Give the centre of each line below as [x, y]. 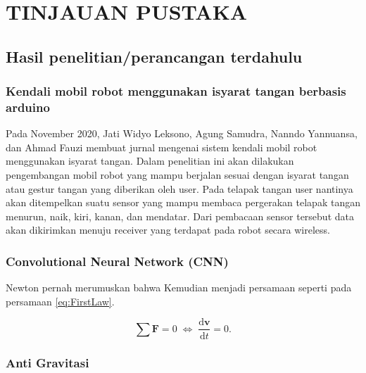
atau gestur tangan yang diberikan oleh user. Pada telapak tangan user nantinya [179, 188]
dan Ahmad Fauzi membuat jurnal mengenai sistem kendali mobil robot [162, 147]
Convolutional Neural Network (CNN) [117, 261]
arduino [28, 107]
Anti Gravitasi [48, 363]
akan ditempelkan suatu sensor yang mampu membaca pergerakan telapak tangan [183, 202]
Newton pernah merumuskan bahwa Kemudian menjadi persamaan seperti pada [179, 287]
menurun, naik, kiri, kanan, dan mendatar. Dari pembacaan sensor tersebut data [180, 216]
